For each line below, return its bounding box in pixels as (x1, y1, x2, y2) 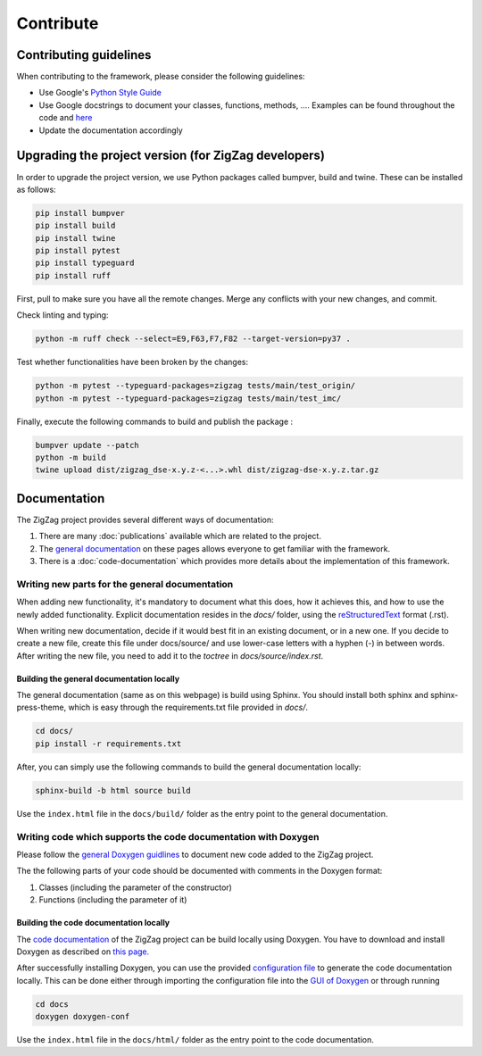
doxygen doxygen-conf (35, 1011, 130, 1022)
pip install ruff (35, 270, 112, 280)
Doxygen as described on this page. (16, 946, 150, 957)
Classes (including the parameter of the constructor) (38, 882, 232, 893)
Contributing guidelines (16, 47, 152, 62)
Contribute (16, 13, 99, 33)
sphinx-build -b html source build (35, 786, 191, 795)
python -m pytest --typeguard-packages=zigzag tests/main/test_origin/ (35, 380, 356, 391)
